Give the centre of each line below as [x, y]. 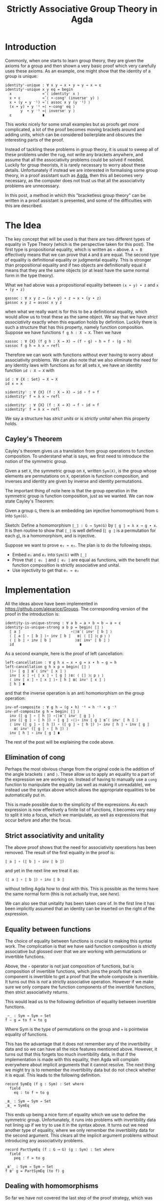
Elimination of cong [35, 757]
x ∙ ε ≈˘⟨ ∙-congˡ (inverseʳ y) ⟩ [54, 98]
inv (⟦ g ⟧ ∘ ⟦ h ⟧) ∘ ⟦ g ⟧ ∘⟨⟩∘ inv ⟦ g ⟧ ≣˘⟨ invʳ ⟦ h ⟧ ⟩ [74, 720]
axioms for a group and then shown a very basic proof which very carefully [81, 66]
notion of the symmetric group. [36, 461]
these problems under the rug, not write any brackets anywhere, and [74, 154]
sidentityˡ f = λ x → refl [32, 396]
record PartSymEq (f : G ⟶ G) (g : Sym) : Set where [60, 1150]
